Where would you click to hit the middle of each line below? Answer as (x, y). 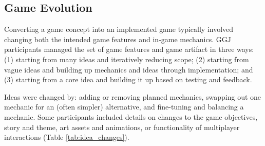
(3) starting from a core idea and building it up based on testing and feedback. (128, 79)
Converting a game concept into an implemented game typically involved (119, 29)
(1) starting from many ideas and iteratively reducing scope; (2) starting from (127, 59)
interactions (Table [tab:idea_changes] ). (67, 137)
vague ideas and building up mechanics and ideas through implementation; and (129, 69)
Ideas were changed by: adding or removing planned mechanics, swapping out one (133, 96)
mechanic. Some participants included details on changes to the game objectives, (131, 116)
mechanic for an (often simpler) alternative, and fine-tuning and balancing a (124, 107)
